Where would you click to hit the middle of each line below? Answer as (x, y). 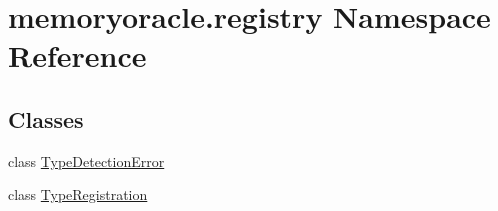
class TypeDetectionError (86, 160)
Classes (46, 118)
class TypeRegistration (78, 194)
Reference (77, 55)
